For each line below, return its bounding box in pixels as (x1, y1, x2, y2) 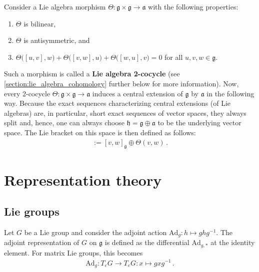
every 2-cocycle (4, 88, 50, 98)
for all (164, 51, 183, 62)
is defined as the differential (104, 237, 189, 248)
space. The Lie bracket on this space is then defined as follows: (4, 127, 196, 137)
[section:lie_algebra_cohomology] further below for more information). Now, (4, 78, 239, 88)
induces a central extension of (92, 88, 183, 98)
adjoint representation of (4, 237, 79, 248)
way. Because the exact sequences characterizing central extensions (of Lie (4, 98, 231, 108)
